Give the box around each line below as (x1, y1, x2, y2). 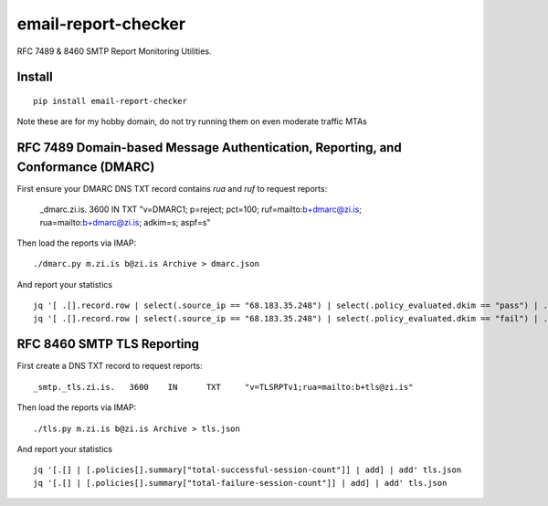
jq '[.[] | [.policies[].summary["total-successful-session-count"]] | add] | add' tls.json (33, 465, 462, 475)
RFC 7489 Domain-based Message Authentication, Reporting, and (16, 140, 402, 155)
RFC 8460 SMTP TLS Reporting (16, 336, 200, 352)
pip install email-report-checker (33, 96, 187, 106)
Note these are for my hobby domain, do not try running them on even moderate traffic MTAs (16, 116, 367, 127)
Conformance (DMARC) (16, 159, 155, 174)
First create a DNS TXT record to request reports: (16, 361, 203, 372)
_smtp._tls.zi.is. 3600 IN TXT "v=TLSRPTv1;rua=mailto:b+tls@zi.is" (33, 382, 414, 392)
